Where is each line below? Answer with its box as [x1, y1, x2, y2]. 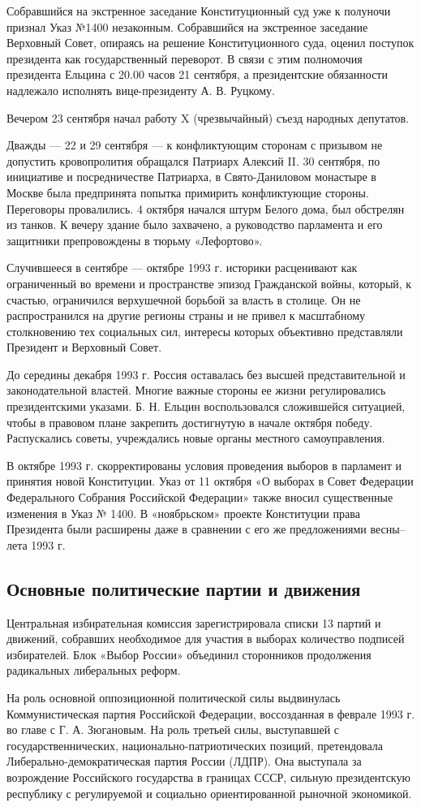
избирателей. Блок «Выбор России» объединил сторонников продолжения [6, 645, 372, 662]
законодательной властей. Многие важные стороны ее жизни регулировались [6, 382, 386, 399]
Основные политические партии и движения [6, 576, 361, 601]
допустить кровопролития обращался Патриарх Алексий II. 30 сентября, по [6, 152, 380, 169]
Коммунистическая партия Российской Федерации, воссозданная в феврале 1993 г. [6, 705, 415, 722]
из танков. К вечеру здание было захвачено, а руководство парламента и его [6, 216, 383, 233]
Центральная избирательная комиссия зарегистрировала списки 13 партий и [6, 614, 381, 631]
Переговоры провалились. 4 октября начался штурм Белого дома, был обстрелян [6, 200, 405, 217]
